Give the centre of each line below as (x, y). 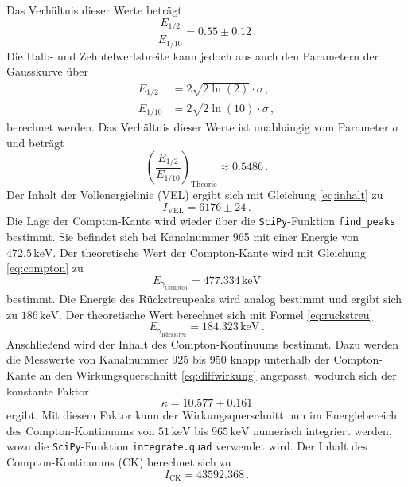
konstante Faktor (48, 390)
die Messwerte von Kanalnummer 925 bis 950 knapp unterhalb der (168, 359)
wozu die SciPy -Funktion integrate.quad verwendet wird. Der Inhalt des (187, 446)
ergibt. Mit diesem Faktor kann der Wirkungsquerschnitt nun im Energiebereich (202, 415)
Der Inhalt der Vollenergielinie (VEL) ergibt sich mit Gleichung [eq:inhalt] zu (195, 195)
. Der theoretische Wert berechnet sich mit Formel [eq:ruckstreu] (216, 314)
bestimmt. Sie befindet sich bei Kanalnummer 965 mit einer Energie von (183, 236)
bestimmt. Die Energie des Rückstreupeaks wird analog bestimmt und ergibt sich (204, 299)
